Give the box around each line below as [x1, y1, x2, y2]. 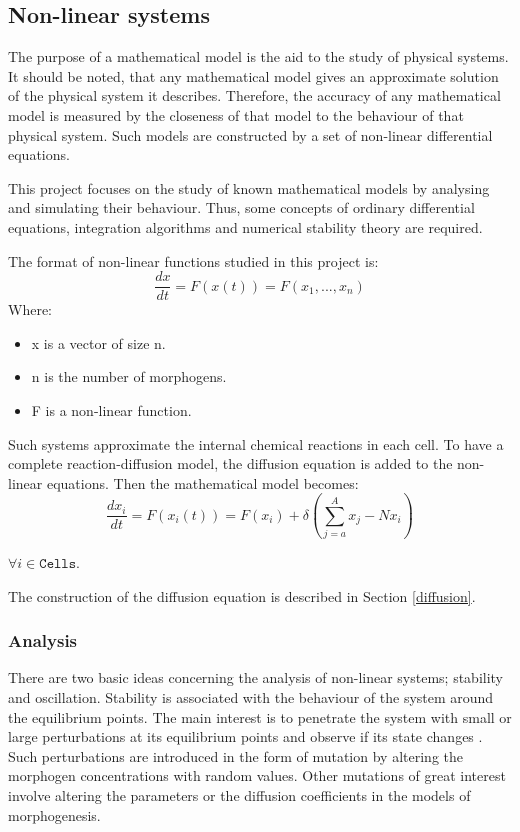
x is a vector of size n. [31, 332, 166, 353]
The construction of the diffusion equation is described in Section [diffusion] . [8, 585, 476, 606]
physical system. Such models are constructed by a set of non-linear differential [8, 124, 493, 145]
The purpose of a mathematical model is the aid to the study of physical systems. [8, 46, 509, 67]
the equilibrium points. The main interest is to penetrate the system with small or [8, 706, 512, 727]
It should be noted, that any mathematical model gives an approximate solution [8, 65, 499, 86]
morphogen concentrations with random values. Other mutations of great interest [8, 765, 506, 786]
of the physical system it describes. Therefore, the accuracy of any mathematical [8, 85, 501, 106]
